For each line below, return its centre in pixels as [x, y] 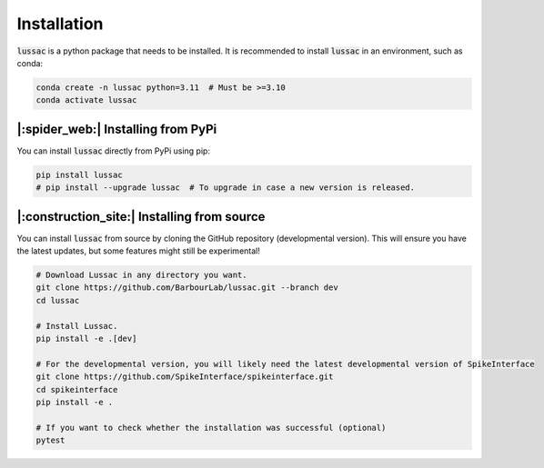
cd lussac [58, 300]
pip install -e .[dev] [86, 339]
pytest [50, 440]
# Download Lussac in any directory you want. [141, 275]
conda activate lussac [86, 100]
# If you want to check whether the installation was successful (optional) [211, 428]
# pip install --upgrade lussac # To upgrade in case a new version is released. [226, 188]
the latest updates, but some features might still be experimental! [139, 251]
